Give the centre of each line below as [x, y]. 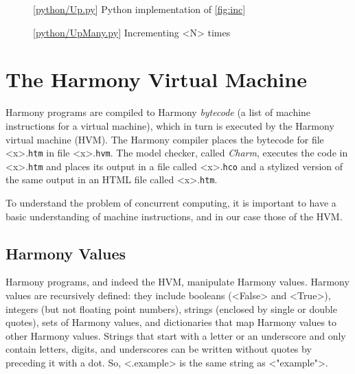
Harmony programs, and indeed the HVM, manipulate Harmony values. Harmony [177, 282]
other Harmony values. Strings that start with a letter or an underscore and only [176, 335]
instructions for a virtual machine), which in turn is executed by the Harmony [170, 125]
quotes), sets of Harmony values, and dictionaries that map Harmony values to [171, 322]
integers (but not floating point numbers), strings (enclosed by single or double [171, 308]
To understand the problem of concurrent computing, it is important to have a [171, 203]
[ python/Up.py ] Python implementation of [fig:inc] [139, 9]
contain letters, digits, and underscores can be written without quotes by [159, 349]
